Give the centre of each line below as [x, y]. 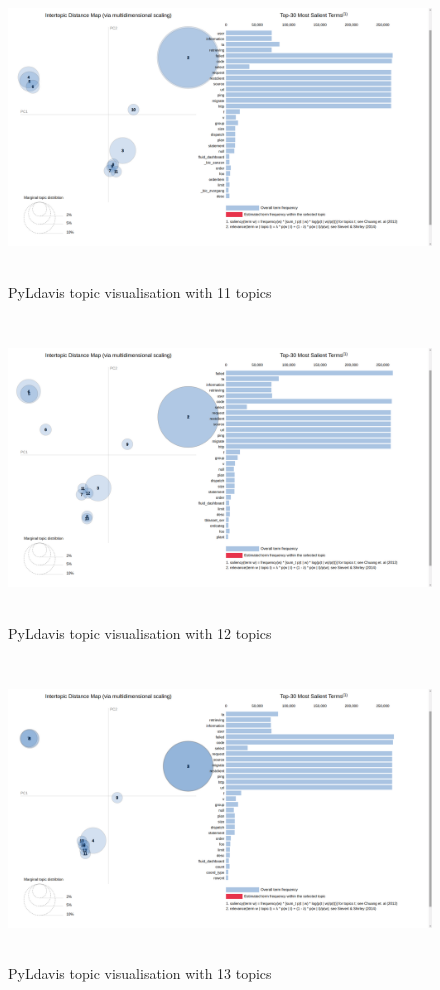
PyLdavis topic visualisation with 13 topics [140, 973]
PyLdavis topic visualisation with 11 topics [140, 291]
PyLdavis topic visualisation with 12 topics [140, 632]
